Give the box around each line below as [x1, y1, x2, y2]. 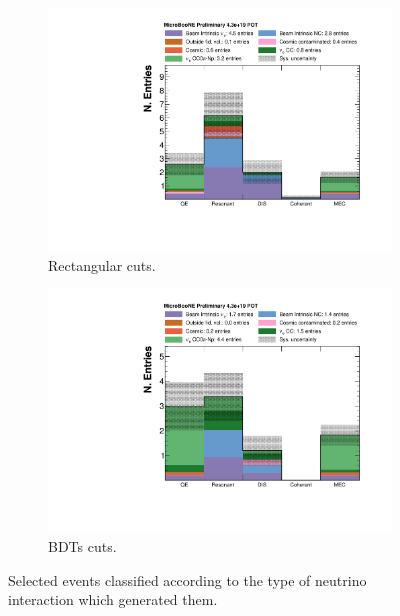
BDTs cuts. [48, 536, 117, 556]
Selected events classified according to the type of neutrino [8, 569, 367, 590]
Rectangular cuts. [48, 254, 156, 275]
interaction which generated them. [8, 589, 218, 610]
